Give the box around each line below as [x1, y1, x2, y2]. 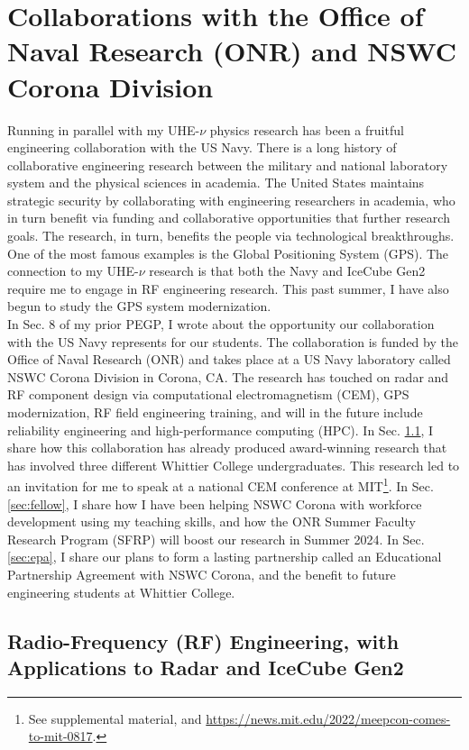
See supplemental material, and [28, 709, 202, 727]
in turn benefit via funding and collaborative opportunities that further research [7, 208, 450, 227]
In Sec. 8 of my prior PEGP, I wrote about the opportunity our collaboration [7, 315, 435, 334]
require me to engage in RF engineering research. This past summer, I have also [7, 279, 449, 297]
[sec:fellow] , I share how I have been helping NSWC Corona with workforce [7, 494, 422, 513]
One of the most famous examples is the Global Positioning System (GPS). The [7, 243, 449, 262]
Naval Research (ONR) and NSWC [7, 32, 457, 69]
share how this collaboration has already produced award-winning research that [7, 438, 447, 457]
